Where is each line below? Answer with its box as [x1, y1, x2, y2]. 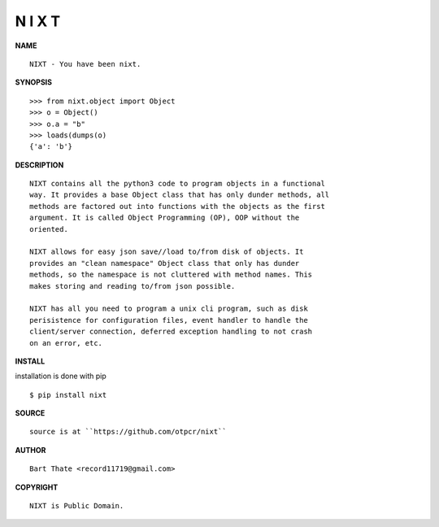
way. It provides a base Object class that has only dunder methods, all [29, 190, 330, 199]
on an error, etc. [29, 338, 103, 347]
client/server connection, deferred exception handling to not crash [29, 327, 313, 337]
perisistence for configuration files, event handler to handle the [29, 316, 308, 324]
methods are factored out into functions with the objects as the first [29, 202, 325, 211]
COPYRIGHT [15, 482, 59, 492]
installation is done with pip [15, 371, 107, 381]
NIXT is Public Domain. [29, 501, 124, 511]
